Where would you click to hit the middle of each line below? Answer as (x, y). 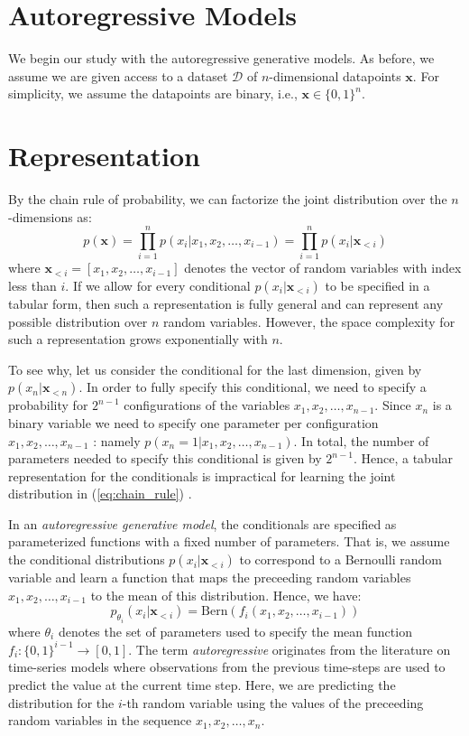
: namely (117, 440)
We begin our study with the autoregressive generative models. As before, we (221, 58)
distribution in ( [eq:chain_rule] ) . (100, 494)
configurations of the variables (207, 405)
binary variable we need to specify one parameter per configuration (193, 422)
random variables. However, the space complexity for (309, 321)
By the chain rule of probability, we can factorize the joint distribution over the (228, 199)
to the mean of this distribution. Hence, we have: (226, 595)
